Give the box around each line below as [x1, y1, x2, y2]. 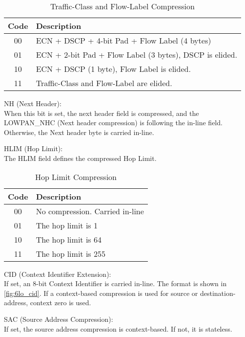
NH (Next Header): [4, 98, 61, 108]
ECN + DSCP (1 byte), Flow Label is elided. [36, 63, 191, 74]
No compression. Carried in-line [36, 205, 144, 217]
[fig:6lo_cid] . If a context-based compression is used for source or [4, 288, 198, 298]
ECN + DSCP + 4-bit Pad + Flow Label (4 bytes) [36, 35, 211, 46]
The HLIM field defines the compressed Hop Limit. [4, 153, 157, 163]
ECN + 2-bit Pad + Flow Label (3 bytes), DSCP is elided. [36, 49, 237, 60]
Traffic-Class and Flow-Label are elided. [36, 77, 172, 89]
